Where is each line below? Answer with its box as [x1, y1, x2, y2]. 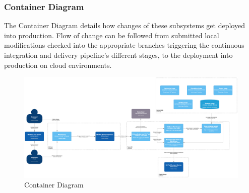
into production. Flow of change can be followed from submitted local [4, 30, 219, 40]
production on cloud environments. [4, 59, 112, 70]
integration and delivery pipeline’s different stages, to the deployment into [4, 50, 233, 60]
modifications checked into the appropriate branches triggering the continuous [4, 40, 244, 50]
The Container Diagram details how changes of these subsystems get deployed [4, 20, 245, 31]
